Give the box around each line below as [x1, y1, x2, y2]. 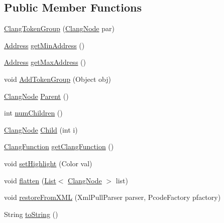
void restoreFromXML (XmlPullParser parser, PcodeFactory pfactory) [4, 192, 221, 202]
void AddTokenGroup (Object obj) [4, 73, 111, 84]
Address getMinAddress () [4, 40, 85, 50]
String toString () [4, 208, 58, 219]
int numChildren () [4, 107, 63, 118]
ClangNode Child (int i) [4, 124, 78, 135]
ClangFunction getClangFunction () [4, 141, 114, 152]
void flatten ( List [4, 175, 56, 185]
